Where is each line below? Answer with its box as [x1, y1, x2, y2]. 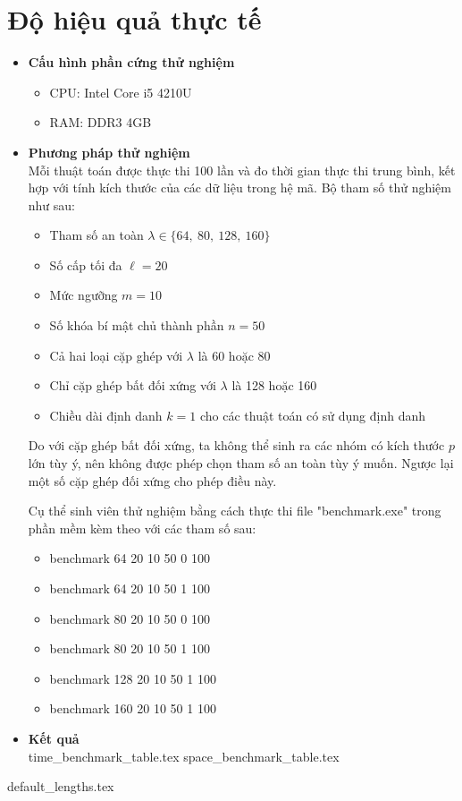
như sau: [28, 195, 76, 214]
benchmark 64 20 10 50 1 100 [49, 579, 210, 597]
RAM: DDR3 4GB [49, 113, 152, 132]
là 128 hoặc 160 [231, 376, 317, 395]
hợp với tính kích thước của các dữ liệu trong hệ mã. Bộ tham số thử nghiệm [28, 178, 451, 197]
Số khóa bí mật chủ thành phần [49, 316, 224, 335]
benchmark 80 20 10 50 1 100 [49, 639, 210, 658]
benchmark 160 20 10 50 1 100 [49, 699, 216, 718]
